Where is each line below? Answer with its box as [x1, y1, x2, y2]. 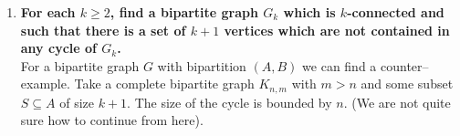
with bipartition [157, 56, 246, 75]
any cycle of [20, 38, 97, 58]
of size [59, 92, 94, 111]
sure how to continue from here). [20, 110, 204, 130]
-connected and [347, 3, 444, 21]
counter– [380, 56, 429, 75]
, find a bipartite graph [110, 3, 258, 21]
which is [283, 3, 336, 21]
